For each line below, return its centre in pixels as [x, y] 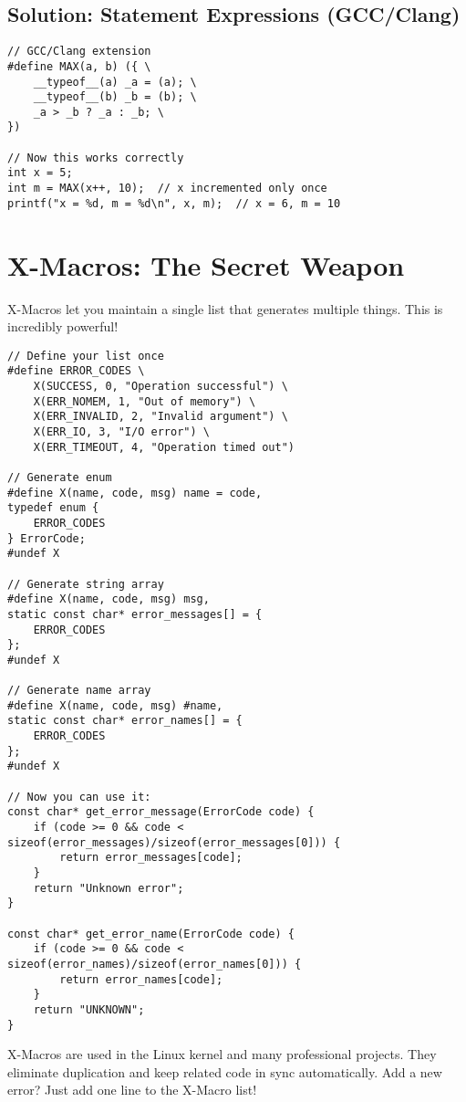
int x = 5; [40, 173]
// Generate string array [86, 584]
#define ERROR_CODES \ [76, 371]
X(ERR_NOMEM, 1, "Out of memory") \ [145, 401]
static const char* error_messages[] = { [135, 614]
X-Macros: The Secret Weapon [206, 264]
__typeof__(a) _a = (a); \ [115, 82]
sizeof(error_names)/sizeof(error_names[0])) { [155, 964]
